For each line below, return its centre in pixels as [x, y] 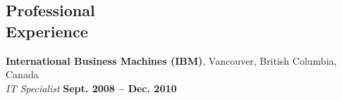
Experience [47, 31]
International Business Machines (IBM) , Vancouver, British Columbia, [171, 60]
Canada [22, 74]
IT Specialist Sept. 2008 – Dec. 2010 [91, 88]
